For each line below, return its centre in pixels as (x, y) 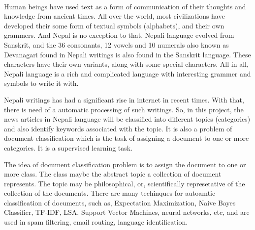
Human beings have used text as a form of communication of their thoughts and (125, 6)
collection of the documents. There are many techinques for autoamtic (110, 193)
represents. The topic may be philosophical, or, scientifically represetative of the (125, 183)
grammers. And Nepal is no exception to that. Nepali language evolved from (119, 35)
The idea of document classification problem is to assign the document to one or (125, 164)
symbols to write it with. (41, 83)
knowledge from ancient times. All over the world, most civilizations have (114, 16)
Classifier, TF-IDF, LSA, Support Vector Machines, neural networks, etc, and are (127, 212)
